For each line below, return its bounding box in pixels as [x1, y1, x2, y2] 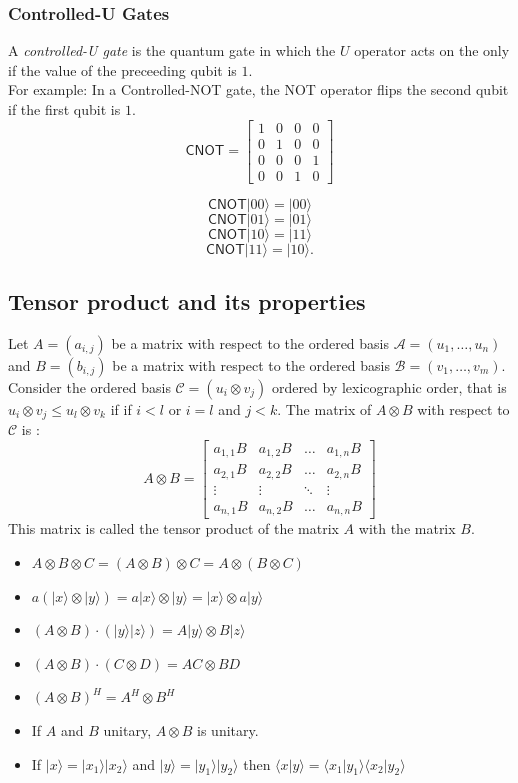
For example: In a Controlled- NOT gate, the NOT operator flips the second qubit [8, 79, 509, 100]
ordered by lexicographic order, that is [271, 376, 507, 397]
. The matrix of [277, 398, 372, 419]
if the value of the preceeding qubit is [8, 59, 237, 80]
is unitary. [197, 720, 259, 741]
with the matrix [358, 518, 456, 539]
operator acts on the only [354, 40, 510, 61]
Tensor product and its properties [8, 286, 366, 317]
